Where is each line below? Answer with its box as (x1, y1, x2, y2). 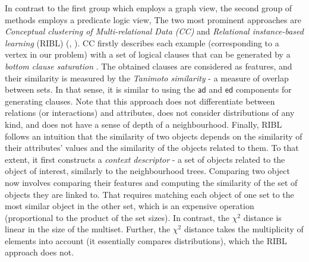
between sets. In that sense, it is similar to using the (5, 83, 196, 96)
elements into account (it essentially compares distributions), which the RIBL (5, 234, 287, 247)
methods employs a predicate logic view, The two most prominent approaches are (5, 13, 301, 26)
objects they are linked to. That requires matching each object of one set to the (5, 188, 294, 200)
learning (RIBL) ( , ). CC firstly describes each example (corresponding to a (5, 36, 279, 49)
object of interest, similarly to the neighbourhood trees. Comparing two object (5, 165, 290, 177)
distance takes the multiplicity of (184, 223, 304, 235)
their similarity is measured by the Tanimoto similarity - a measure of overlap (5, 71, 289, 84)
